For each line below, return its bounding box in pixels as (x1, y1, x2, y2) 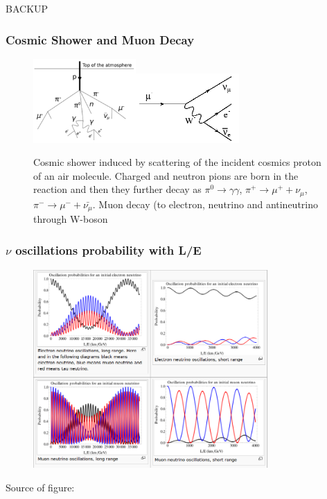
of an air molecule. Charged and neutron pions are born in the (33, 168, 299, 183)
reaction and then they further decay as (33, 182, 202, 196)
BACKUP (6, 1, 48, 15)
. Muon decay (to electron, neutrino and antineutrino (92, 196, 319, 211)
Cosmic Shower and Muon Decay (6, 31, 195, 48)
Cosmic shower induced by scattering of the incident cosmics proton (33, 155, 321, 169)
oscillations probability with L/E (15, 241, 202, 258)
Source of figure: (6, 480, 75, 494)
